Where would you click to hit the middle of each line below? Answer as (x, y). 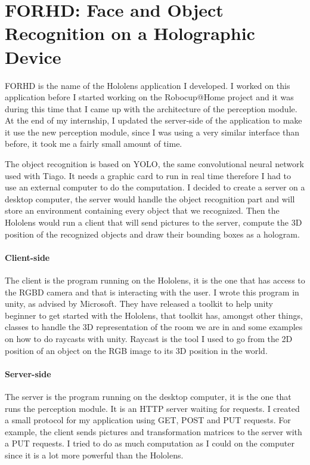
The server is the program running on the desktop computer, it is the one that (148, 396)
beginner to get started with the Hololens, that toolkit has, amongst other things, (154, 315)
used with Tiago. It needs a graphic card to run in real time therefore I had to (148, 175)
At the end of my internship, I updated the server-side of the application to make (154, 120)
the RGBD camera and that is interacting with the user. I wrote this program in (152, 292)
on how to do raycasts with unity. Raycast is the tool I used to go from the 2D (149, 338)
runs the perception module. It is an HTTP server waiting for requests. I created (152, 408)
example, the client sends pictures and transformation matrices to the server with (154, 431)
